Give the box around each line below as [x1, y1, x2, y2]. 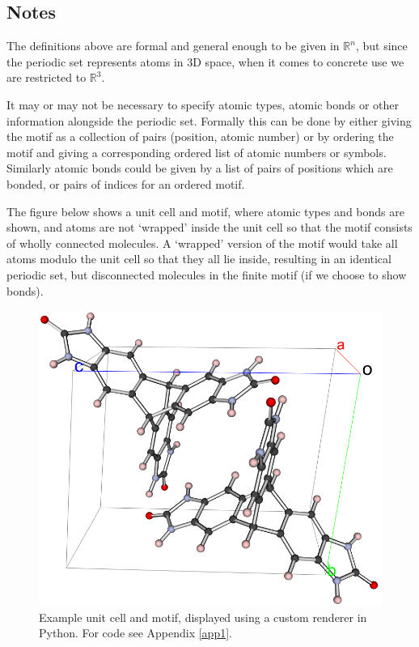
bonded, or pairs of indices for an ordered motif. [6, 175, 245, 192]
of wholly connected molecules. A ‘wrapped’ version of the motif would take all [6, 234, 398, 251]
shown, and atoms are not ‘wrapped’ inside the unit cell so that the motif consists [6, 219, 413, 236]
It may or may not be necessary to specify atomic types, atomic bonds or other [6, 96, 400, 113]
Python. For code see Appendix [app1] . [39, 624, 232, 641]
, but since [355, 37, 408, 54]
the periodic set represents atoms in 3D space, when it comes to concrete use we [6, 53, 404, 70]
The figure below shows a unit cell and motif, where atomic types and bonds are [6, 202, 404, 219]
